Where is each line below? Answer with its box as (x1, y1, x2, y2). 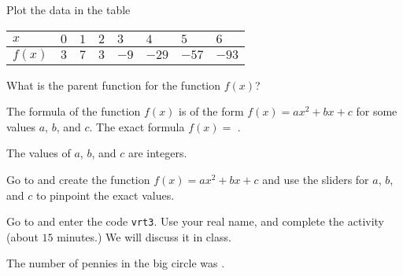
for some (356, 103, 397, 120)
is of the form (179, 103, 244, 120)
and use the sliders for (262, 171, 369, 187)
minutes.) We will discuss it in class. (57, 228, 231, 245)
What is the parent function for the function (6, 76, 221, 93)
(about (6, 228, 39, 245)
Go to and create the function (6, 171, 150, 187)
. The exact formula (89, 118, 185, 134)
